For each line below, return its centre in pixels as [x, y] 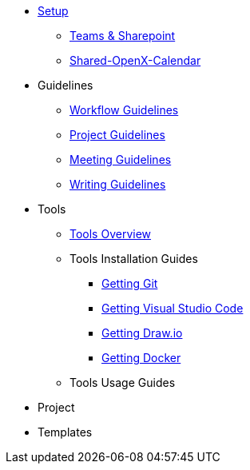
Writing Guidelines [118, 184]
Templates [65, 432]
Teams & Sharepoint [123, 36]
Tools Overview [111, 234]
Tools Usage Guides [123, 382]
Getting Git [130, 283]
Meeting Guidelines [121, 159]
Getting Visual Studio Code [173, 308]
